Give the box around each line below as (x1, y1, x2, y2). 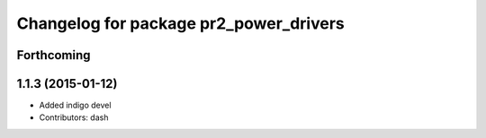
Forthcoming (16, 47, 91, 63)
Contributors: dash (39, 112, 109, 123)
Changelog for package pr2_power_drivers (16, 13, 346, 33)
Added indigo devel (39, 99, 112, 111)
